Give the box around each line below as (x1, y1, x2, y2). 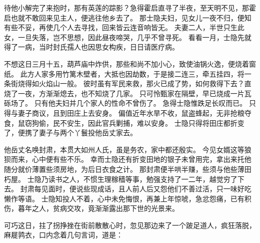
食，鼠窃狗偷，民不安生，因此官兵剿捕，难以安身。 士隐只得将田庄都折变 (4, 117, 244, 128)
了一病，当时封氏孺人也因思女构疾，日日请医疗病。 (10, 42, 179, 52)
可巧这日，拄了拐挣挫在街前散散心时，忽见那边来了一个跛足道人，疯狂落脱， (4, 219, 256, 230)
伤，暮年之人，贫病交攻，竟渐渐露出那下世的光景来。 (4, 203, 179, 213)
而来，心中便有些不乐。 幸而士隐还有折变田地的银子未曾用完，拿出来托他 (10, 154, 251, 164)
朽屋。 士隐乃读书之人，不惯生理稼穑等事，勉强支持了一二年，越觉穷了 (4, 173, 237, 184)
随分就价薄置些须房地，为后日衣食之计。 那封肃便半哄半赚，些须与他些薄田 (4, 163, 251, 174)
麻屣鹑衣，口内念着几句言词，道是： (4, 229, 123, 240)
